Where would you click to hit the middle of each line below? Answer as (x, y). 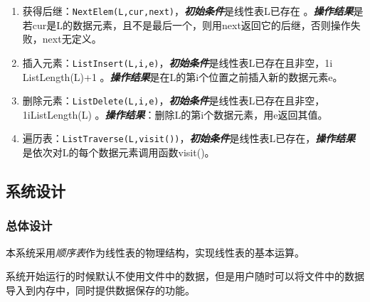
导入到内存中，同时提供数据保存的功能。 (100, 290)
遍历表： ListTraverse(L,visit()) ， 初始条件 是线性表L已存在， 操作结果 (189, 138)
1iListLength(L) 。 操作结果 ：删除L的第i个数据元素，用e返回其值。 (175, 114)
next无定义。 (72, 39)
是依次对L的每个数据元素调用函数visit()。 (118, 152)
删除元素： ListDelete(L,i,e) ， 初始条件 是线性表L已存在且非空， (174, 101)
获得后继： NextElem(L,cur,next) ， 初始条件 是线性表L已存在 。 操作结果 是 (193, 11)
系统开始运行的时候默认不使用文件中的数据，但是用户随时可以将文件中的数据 (185, 276)
